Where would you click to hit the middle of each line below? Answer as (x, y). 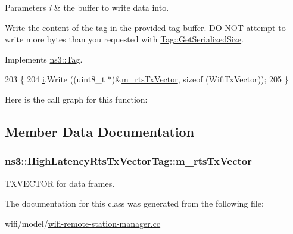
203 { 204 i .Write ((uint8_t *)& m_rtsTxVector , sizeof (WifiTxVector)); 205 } (147, 79)
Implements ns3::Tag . (44, 59)
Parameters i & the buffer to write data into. (87, 7)
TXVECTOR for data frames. (60, 183)
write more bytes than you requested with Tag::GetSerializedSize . (124, 39)
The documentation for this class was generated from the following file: (134, 203)
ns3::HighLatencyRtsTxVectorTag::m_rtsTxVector (128, 161)
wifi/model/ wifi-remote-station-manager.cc (83, 223)
